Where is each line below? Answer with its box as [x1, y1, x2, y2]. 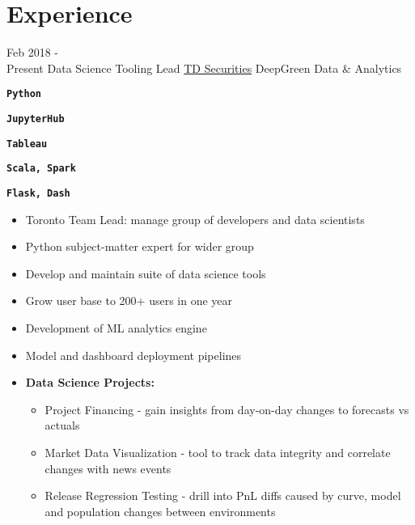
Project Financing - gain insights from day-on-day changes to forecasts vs [44, 400, 409, 417]
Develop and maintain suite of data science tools [25, 265, 266, 282]
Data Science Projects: [25, 374, 155, 391]
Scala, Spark [6, 163, 76, 175]
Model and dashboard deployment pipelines [25, 346, 242, 363]
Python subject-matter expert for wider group [25, 238, 254, 255]
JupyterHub [6, 112, 65, 125]
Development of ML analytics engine [25, 319, 207, 336]
